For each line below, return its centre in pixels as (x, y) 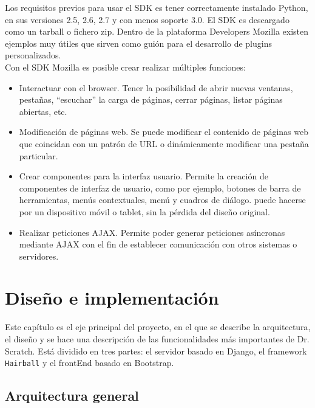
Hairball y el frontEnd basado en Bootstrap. (90, 363)
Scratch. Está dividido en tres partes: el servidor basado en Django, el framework (156, 351)
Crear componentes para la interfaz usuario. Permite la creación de (144, 176)
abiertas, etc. (43, 111)
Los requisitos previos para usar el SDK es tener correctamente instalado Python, (157, 7)
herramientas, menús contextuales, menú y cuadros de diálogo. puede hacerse (162, 200)
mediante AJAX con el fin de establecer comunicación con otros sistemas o (158, 244)
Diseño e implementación (112, 298)
